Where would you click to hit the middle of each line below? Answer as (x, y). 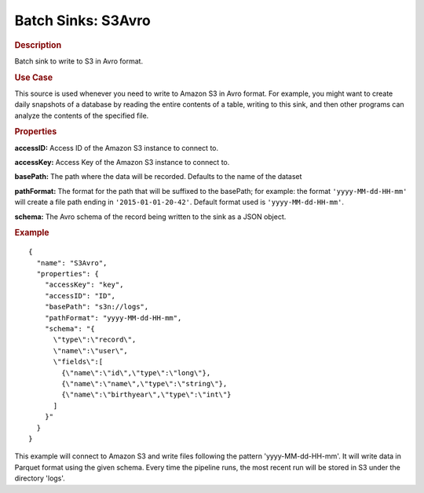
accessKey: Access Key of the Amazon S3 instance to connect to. (122, 163)
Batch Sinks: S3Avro (82, 20)
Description (38, 45)
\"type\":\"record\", (95, 340)
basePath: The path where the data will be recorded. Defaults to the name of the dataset (158, 177)
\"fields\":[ (78, 362)
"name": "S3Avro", (72, 263)
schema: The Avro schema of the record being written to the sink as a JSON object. (150, 217)
